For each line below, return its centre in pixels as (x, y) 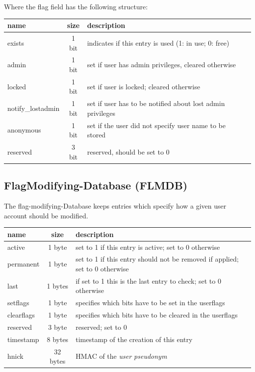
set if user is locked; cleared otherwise (143, 86)
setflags (18, 303)
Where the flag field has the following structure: (76, 6)
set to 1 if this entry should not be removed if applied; (157, 259)
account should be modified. (46, 215)
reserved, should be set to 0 (128, 151)
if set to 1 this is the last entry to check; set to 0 (148, 280)
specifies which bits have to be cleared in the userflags (157, 315)
